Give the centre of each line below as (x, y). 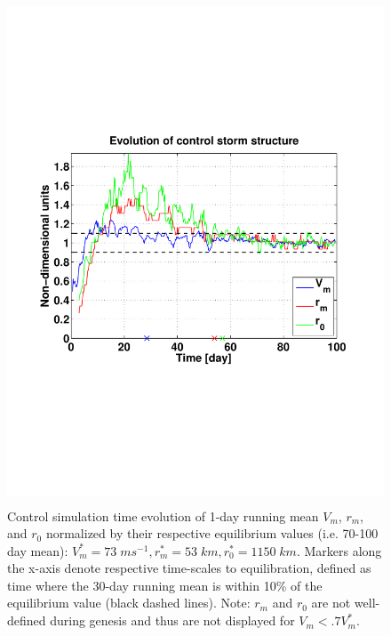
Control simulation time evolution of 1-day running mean (163, 515)
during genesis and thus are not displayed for (172, 620)
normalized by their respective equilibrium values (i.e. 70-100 (212, 533)
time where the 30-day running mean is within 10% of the (165, 585)
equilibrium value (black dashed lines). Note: (129, 603)
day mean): (38, 550)
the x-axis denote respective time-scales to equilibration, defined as (189, 568)
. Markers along (339, 550)
